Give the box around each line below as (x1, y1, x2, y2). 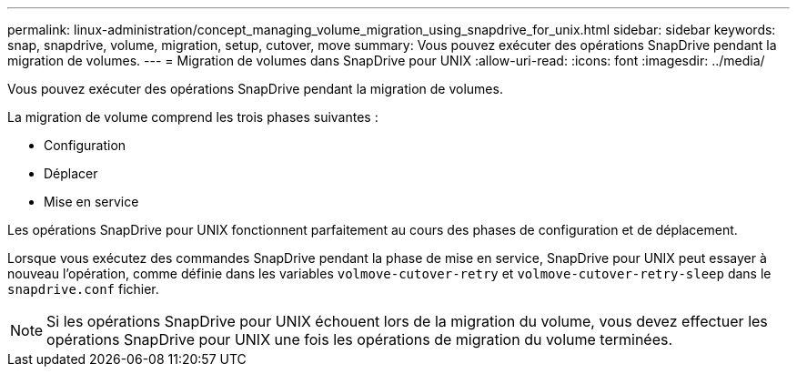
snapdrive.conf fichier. (7, 281, 159, 297)
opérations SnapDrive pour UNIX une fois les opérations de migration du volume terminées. (46, 330, 673, 349)
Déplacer (44, 166, 98, 181)
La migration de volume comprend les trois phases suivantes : (7, 109, 378, 125)
